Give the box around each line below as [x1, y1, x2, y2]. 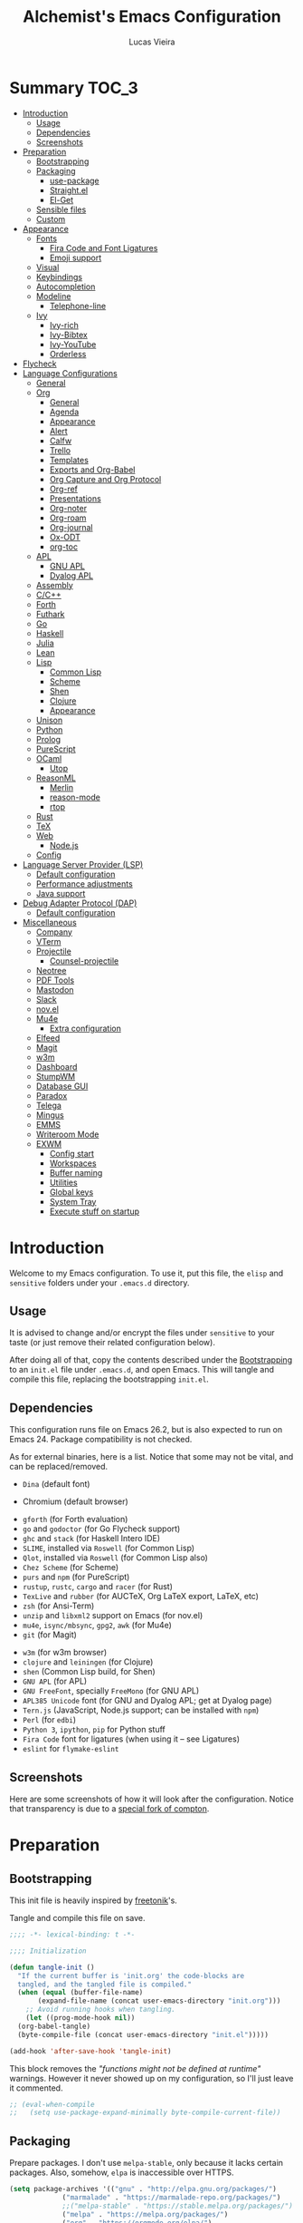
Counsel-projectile [49, 955, 119, 966]
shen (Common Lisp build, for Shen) [22, 1666, 156, 1677]
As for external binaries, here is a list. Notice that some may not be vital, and [9, 1451, 294, 1462]
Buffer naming [49, 1167, 103, 1178]
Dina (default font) [22, 1479, 90, 1490]
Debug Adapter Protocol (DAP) [22, 898, 137, 908]
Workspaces [49, 1158, 97, 1169]
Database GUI [35, 1081, 89, 1092]
